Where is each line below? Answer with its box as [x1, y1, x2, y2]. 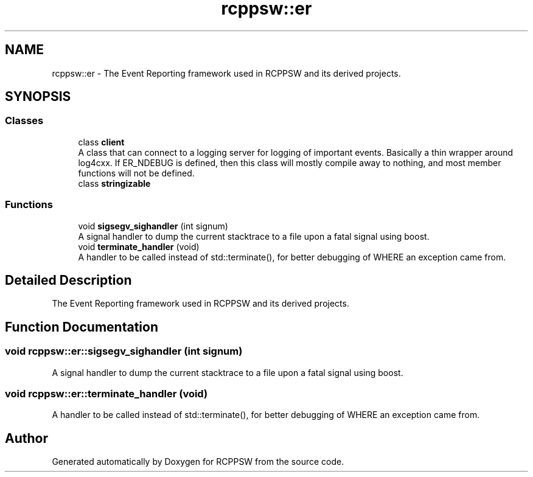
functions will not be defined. [78, 167, 195, 178]
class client [78, 136, 125, 147]
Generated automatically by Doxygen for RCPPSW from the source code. [52, 456, 344, 467]
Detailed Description [5, 272, 132, 288]
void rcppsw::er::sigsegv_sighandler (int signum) [5, 345, 243, 358]
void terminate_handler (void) [78, 241, 200, 252]
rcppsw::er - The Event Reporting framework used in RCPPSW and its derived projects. [52, 68, 401, 78]
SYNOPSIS [5, 89, 71, 105]
